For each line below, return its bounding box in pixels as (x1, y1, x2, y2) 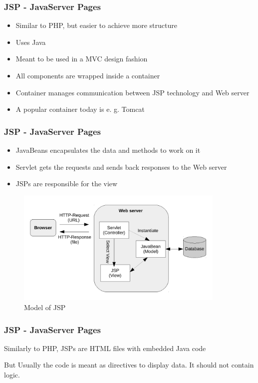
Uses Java (15, 36, 46, 47)
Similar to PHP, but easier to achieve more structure (15, 20, 177, 30)
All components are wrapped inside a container (15, 70, 160, 80)
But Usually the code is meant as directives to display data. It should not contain (4, 360, 254, 370)
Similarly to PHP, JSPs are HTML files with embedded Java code (4, 343, 206, 353)
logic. (4, 370, 20, 380)
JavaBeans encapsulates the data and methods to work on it (15, 145, 201, 155)
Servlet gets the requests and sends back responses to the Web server (15, 161, 227, 172)
